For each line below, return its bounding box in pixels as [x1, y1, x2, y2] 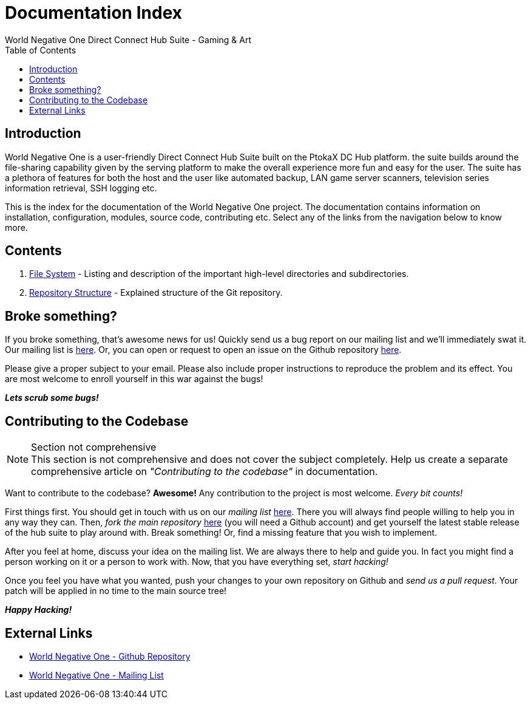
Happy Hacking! [5, 604, 72, 615]
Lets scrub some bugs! [5, 392, 99, 403]
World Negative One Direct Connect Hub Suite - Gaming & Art [5, 34, 252, 45]
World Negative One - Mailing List [29, 669, 164, 680]
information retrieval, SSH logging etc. [5, 182, 157, 193]
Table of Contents [5, 44, 76, 55]
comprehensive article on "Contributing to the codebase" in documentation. [31, 465, 378, 478]
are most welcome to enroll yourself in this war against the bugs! [5, 374, 263, 384]
